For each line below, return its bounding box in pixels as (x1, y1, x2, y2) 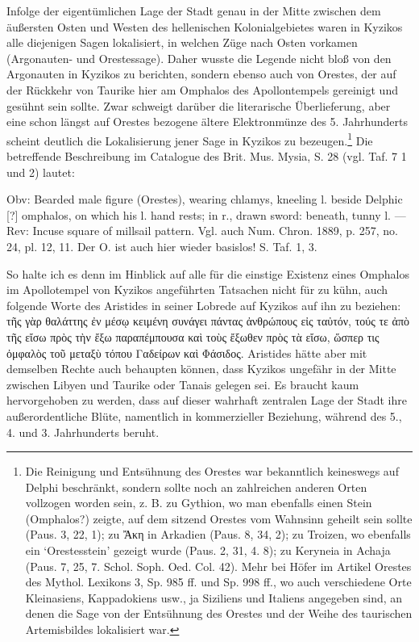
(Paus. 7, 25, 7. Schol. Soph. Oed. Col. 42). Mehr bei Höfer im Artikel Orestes (25, 557, 412, 574)
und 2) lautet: (6, 163, 75, 180)
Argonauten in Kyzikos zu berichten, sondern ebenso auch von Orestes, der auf (6, 65, 396, 82)
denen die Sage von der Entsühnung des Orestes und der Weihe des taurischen (25, 605, 413, 622)
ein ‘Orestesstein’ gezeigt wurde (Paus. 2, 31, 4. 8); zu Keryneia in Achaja (25, 542, 391, 559)
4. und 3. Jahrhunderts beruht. (6, 423, 160, 440)
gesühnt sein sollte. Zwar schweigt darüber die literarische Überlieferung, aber (6, 97, 391, 114)
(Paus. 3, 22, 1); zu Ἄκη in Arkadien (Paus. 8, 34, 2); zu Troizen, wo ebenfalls (25, 526, 411, 543)
